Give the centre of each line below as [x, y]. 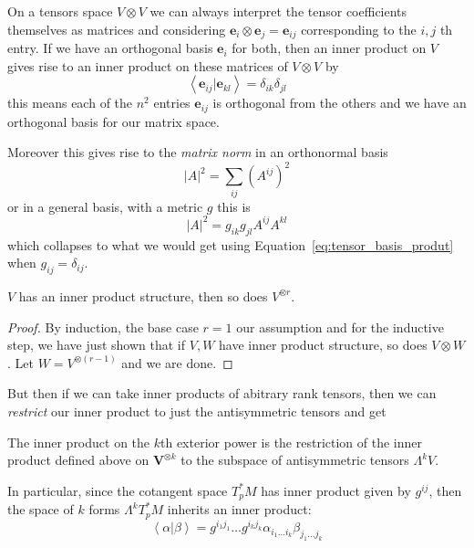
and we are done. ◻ [177, 362]
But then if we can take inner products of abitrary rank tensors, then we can [222, 393]
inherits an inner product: [239, 509]
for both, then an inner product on [329, 48]
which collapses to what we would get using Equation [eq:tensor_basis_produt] [231, 244]
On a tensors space [60, 11]
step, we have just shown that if [97, 345]
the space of [41, 509]
